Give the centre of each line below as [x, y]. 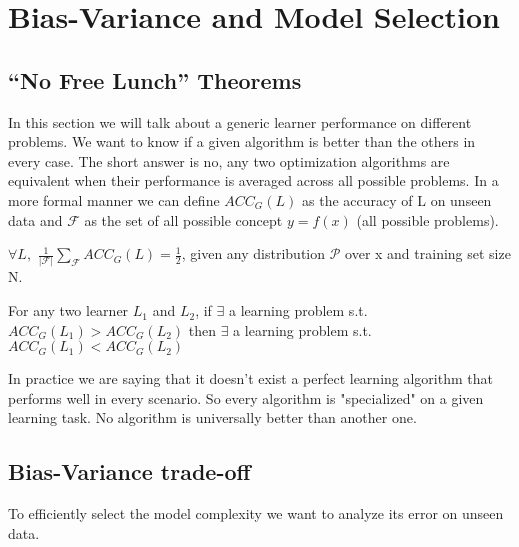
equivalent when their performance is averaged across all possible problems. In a [253, 180]
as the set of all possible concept [183, 219]
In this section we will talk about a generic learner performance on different [240, 121]
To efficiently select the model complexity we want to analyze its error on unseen [256, 513]
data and [35, 219]
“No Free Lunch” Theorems [155, 79]
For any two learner [68, 310]
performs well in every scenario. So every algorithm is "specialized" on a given [246, 397]
